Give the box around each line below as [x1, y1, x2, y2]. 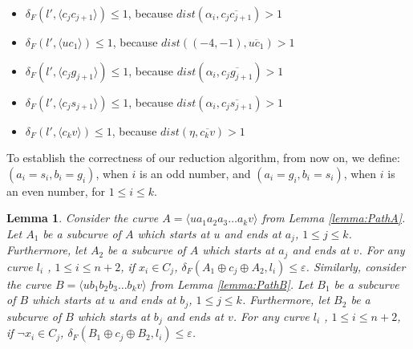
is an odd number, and [140, 164, 251, 181]
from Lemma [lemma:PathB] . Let [150, 275, 314, 292]
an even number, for [6, 182, 105, 199]
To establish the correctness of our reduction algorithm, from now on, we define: [6, 149, 400, 166]
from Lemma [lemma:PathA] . [261, 209, 406, 226]
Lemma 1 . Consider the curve [6, 209, 159, 226]
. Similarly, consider [306, 258, 406, 274]
